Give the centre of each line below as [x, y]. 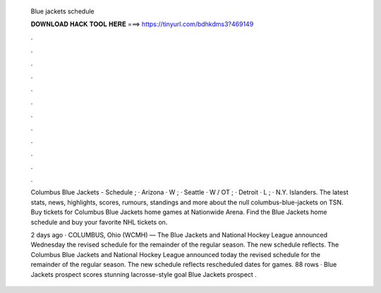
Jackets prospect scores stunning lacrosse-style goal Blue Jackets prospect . [144, 274]
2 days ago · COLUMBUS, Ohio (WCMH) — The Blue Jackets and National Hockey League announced [179, 235]
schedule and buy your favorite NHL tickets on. [99, 222]
